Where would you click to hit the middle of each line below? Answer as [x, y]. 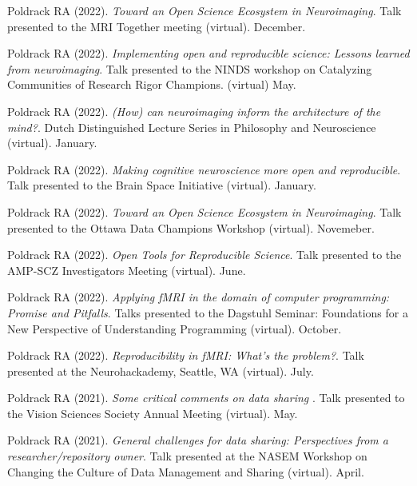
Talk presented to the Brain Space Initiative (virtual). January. [162, 185]
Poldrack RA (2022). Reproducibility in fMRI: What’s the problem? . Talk [186, 355]
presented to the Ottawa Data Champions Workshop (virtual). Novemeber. [191, 227]
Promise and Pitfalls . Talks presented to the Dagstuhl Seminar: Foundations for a [208, 312]
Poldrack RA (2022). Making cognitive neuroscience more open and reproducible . [204, 169]
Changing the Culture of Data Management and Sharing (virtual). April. [186, 471]
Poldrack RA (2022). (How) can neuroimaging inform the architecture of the [194, 111]
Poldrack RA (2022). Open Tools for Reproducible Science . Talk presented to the [205, 255]
